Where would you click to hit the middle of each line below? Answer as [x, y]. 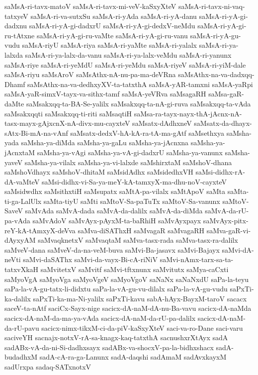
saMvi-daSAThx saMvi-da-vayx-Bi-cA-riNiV [90, 259]
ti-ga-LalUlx [23, 201]
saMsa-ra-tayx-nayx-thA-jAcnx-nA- [188, 113]
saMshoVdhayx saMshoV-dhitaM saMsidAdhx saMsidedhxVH [99, 172]
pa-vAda [17, 221]
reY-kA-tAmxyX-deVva [40, 230]
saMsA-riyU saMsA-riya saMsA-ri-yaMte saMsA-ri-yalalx [109, 45]
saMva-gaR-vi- [229, 230]
